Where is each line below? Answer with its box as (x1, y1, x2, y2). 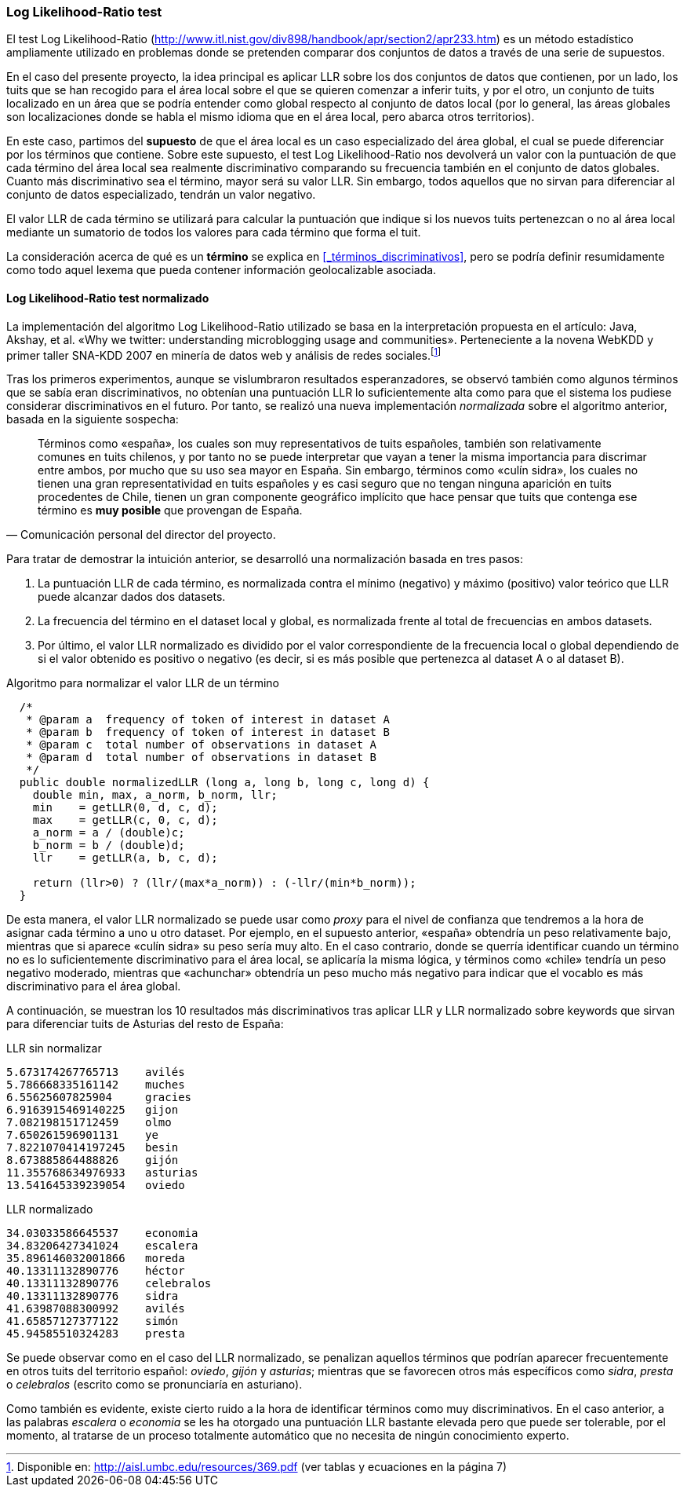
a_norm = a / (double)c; (32, 826, 185, 840)
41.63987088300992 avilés (6, 1302, 185, 1316)
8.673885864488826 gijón (6, 1154, 179, 1167)
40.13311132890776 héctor (6, 1264, 185, 1278)
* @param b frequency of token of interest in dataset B (26, 726, 390, 739)
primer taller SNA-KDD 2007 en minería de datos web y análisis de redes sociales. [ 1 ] (6, 346, 442, 362)
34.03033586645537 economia (6, 1227, 198, 1240)
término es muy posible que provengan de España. (38, 503, 303, 518)
